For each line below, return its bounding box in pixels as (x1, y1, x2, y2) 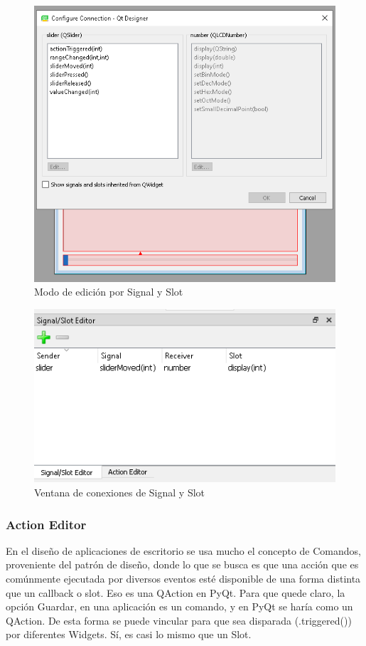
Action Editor (6, 515, 87, 533)
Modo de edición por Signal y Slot (34, 284, 183, 299)
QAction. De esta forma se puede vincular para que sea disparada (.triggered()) (6, 613, 352, 627)
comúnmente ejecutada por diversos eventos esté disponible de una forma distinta (6, 571, 361, 586)
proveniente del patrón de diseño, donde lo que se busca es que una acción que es (6, 557, 359, 572)
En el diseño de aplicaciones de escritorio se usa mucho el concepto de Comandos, (6, 543, 361, 558)
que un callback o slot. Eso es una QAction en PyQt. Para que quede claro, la (6, 585, 345, 600)
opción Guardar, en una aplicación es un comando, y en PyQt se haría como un (6, 599, 353, 614)
